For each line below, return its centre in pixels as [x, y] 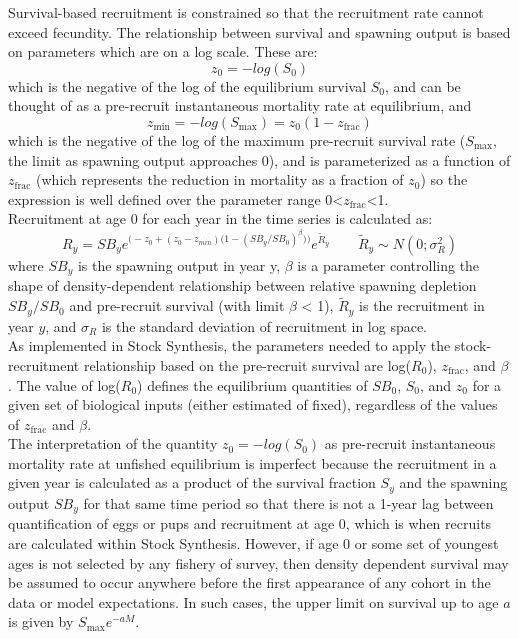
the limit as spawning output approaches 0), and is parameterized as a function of [259, 159]
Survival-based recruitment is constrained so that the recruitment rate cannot [246, 12]
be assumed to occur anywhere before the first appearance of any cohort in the [249, 582]
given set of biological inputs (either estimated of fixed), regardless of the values [253, 404]
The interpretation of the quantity [113, 443]
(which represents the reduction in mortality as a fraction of [220, 179]
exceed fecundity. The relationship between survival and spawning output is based [259, 31]
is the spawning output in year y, [179, 265]
